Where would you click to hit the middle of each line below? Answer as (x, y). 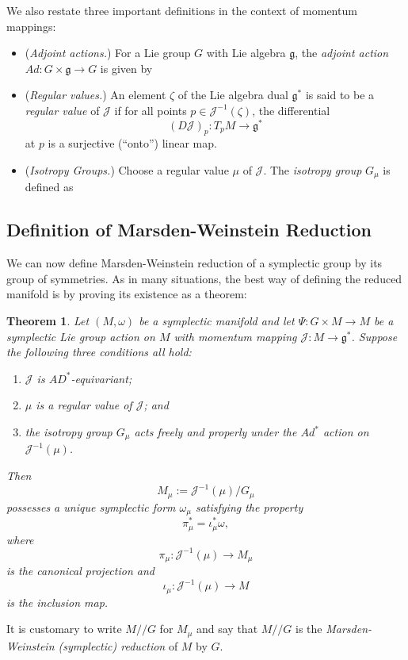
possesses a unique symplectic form (91, 507)
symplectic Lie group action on (81, 336)
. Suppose (374, 336)
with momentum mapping (235, 336)
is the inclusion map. (57, 602)
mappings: (31, 26)
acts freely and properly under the (215, 432)
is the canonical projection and (80, 571)
